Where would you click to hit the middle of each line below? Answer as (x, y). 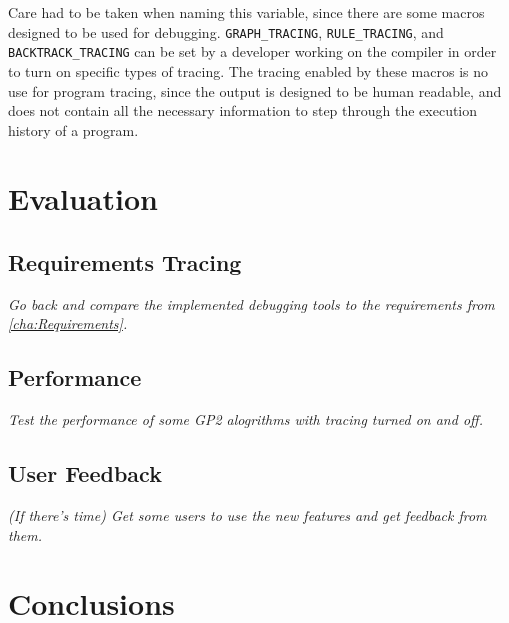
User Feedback (85, 473)
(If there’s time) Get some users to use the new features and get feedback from (247, 515)
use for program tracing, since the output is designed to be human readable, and (255, 90)
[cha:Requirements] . (68, 323)
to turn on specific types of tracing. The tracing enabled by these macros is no (248, 70)
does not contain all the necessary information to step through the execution (243, 110)
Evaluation (83, 198)
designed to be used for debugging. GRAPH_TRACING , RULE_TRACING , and (226, 31)
